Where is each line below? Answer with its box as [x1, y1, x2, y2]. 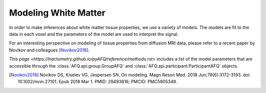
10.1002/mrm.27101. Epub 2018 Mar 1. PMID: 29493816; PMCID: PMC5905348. [18, 79, 177, 85]
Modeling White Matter [9, 7, 106, 18]
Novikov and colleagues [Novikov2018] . [9, 47, 90, 53]
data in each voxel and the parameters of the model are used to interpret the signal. [9, 31, 179, 37]
